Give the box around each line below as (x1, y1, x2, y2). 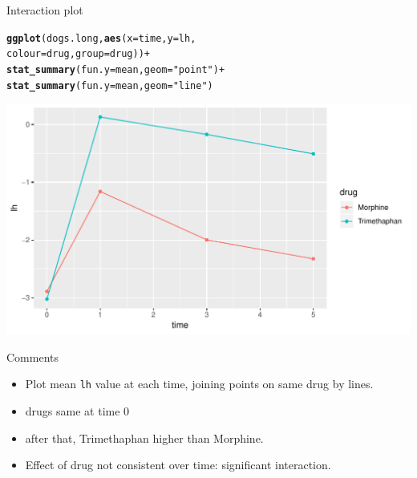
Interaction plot (6, 2, 83, 18)
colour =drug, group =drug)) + (6, 48, 150, 60)
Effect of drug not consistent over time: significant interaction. (25, 456, 331, 473)
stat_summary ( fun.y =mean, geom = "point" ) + (6, 63, 225, 75)
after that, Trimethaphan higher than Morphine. (25, 429, 264, 446)
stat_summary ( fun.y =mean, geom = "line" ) (6, 79, 213, 91)
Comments (6, 348, 59, 365)
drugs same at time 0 (25, 402, 130, 419)
